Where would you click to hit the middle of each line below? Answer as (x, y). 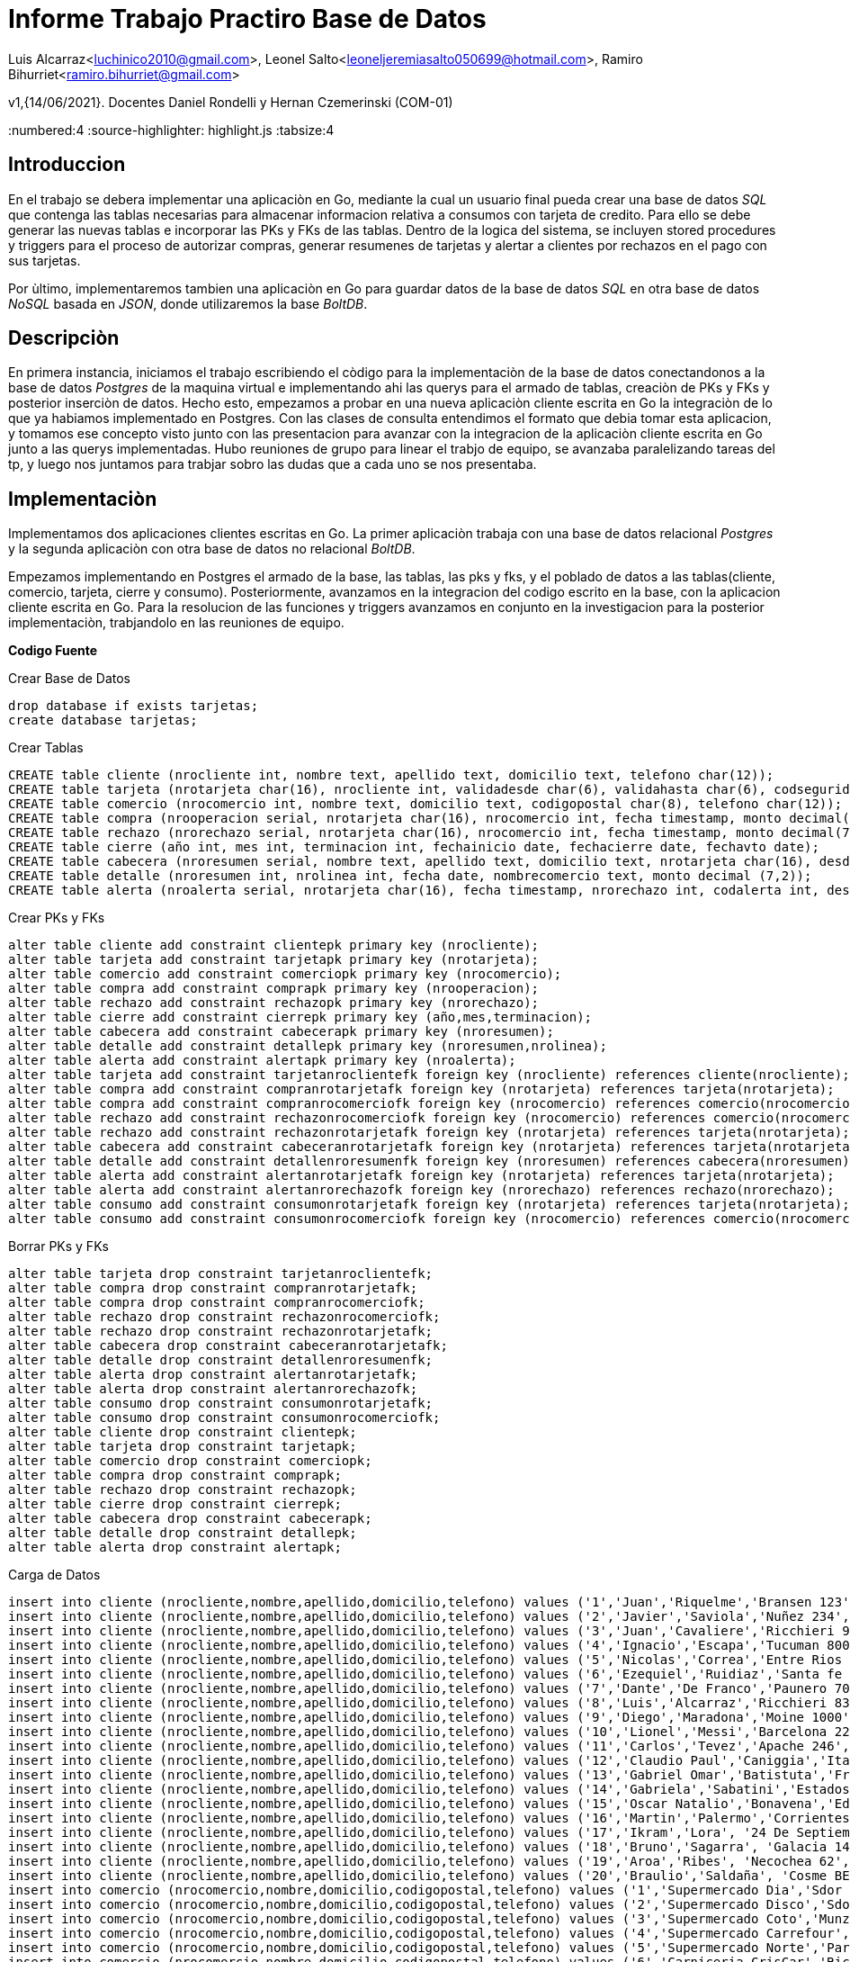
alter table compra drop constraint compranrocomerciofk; (217, 1303)
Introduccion (67, 165)
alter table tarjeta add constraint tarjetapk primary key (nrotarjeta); (274, 960)
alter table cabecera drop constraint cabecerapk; (190, 1519)
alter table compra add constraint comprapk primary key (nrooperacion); (274, 989)
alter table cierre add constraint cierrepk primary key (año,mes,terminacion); (300, 1017)
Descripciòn (64, 338)
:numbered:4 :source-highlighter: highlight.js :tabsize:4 (171, 130)
